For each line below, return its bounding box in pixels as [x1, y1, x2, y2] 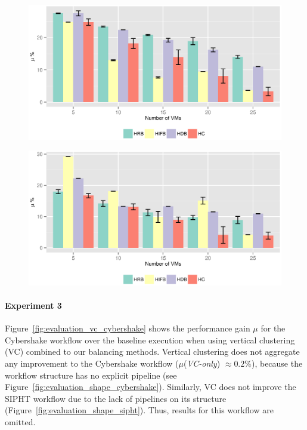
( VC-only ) [183, 357, 221, 370]
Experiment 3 [5, 299, 62, 312]
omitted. [5, 416, 36, 428]
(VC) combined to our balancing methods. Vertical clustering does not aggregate [5, 345, 300, 358]
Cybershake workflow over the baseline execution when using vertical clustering [5, 333, 295, 346]
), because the [251, 357, 303, 370]
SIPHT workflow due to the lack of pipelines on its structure [5, 392, 227, 404]
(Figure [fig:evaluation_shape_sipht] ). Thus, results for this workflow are [5, 404, 274, 416]
